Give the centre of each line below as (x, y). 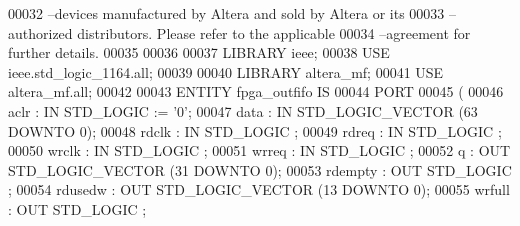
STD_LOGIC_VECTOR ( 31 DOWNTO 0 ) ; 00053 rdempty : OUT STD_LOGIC (260, 169)
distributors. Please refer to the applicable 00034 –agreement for (274, 32)
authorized (40, 32)
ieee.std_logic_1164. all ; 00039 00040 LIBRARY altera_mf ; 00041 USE (226, 71)
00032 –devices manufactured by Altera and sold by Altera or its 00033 (226, 13)
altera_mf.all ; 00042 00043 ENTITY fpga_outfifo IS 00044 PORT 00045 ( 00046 (256, 91)
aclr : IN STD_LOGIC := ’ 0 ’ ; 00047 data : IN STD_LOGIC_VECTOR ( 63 (243, 110)
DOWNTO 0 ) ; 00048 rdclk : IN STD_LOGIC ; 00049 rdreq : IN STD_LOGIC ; (255, 130)
